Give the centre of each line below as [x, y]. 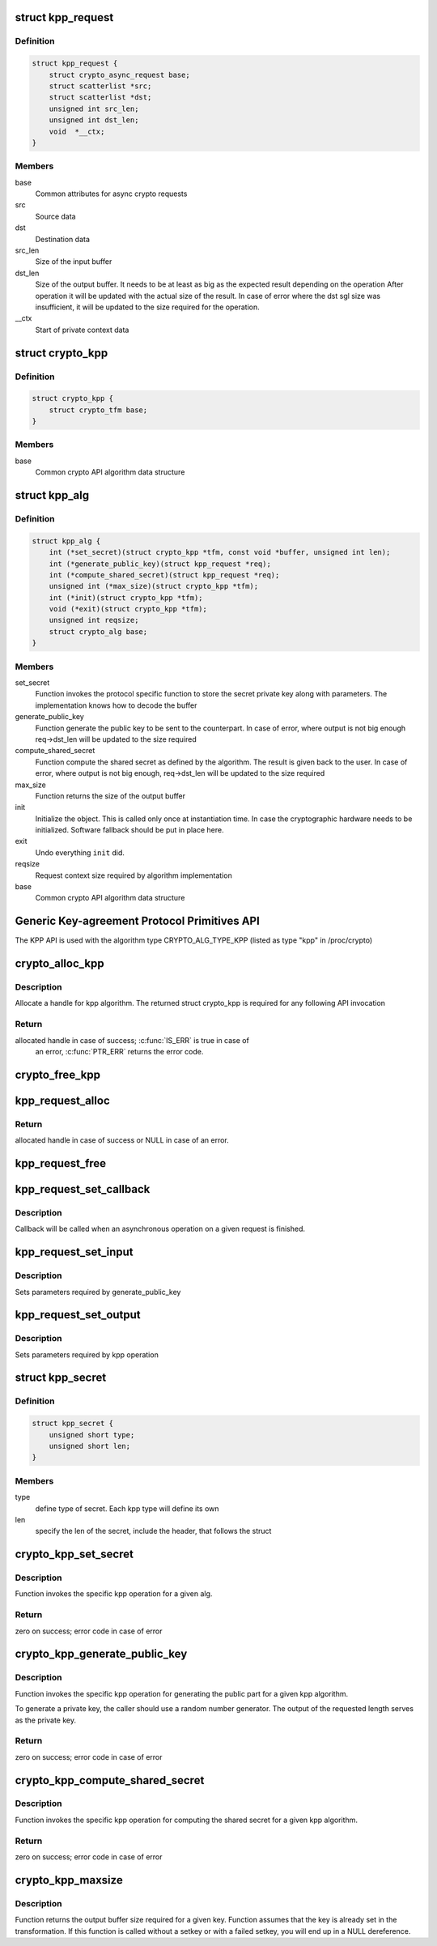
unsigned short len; [90, 1446]
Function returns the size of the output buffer [110, 796]
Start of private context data [82, 330]
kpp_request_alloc [62, 1100]
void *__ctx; [77, 131]
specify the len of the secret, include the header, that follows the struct [153, 1531]
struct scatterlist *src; [100, 86]
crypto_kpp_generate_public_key [101, 1654]
